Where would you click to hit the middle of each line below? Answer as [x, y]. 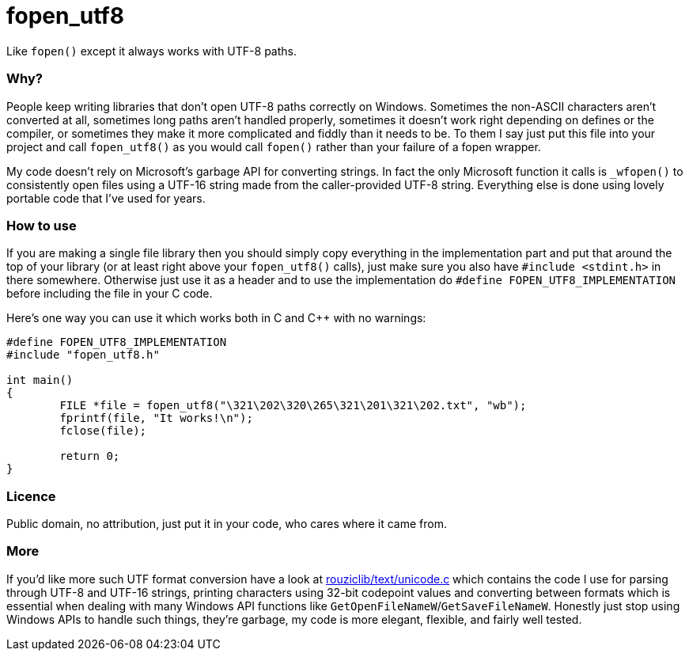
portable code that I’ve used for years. [106, 198]
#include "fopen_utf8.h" [83, 355]
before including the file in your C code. [110, 294]
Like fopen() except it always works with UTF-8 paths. [151, 51]
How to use [42, 225]
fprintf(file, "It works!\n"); [156, 418]
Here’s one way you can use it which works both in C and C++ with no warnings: [216, 318]
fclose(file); [103, 431]
